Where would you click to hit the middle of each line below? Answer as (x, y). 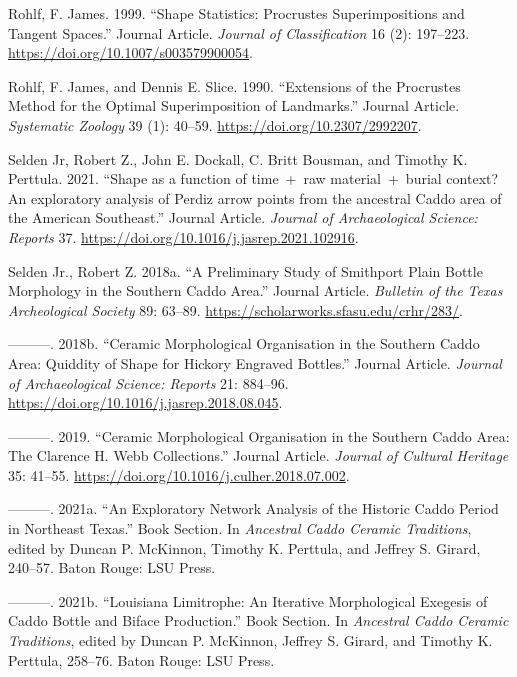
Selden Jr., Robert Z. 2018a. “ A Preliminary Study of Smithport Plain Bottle (245, 270)
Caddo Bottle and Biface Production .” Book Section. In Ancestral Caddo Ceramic (258, 620)
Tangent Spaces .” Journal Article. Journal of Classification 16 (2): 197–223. (239, 32)
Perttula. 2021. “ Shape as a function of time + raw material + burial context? (253, 178)
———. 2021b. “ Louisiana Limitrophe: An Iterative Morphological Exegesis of (248, 600)
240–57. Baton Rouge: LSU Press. (112, 567)
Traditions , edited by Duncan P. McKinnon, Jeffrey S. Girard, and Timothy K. (250, 640)
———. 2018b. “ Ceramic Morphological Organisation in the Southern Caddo (244, 343)
